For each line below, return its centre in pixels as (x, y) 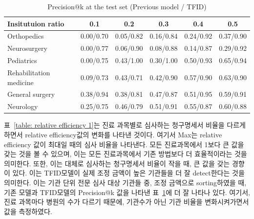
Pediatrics (22, 60)
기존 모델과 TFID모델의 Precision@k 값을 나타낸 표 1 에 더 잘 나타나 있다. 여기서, (127, 192)
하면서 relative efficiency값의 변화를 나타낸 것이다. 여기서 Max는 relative (113, 134)
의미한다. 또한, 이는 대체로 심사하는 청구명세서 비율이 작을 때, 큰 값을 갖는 (117, 163)
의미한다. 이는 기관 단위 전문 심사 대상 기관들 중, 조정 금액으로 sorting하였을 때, (125, 182)
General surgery (31, 94)
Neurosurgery (27, 48)
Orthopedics (26, 36)
